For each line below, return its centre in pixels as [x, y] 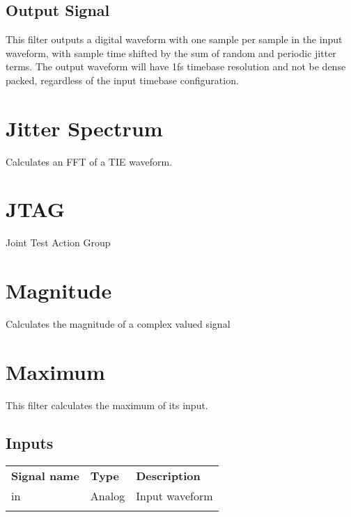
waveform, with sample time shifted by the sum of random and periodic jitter [171, 53]
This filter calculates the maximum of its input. [107, 405]
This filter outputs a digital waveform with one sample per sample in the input [174, 39]
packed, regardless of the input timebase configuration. [122, 80]
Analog [108, 495]
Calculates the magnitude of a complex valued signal [118, 324]
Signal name [45, 475]
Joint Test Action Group [58, 242]
